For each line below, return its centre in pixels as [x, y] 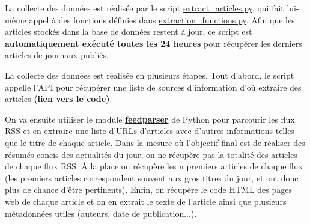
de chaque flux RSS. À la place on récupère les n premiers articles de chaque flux [154, 166]
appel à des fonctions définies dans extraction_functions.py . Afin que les [162, 20]
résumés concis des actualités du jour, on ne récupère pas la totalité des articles [151, 154]
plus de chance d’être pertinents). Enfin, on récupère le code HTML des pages [149, 189]
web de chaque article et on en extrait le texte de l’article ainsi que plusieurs [146, 201]
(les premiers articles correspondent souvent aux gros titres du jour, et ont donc [152, 177]
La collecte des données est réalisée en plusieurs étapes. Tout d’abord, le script [150, 75]
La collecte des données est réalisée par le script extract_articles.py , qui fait [144, 8]
